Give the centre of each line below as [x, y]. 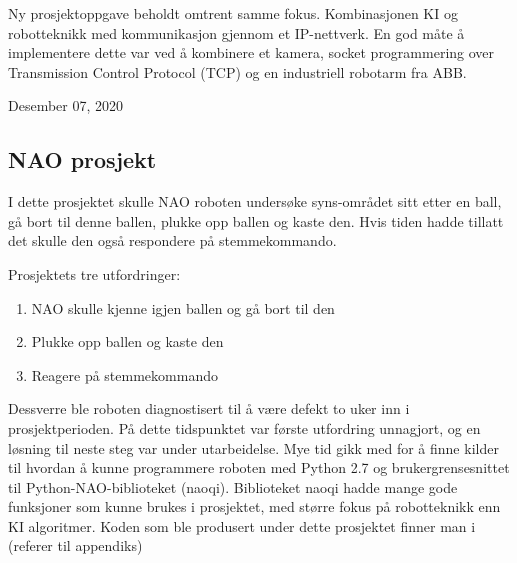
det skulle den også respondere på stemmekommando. [172, 240]
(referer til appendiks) [75, 545]
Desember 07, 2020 [66, 105]
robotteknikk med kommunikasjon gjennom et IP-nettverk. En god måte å [236, 32]
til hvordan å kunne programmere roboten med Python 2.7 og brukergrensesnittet [259, 467]
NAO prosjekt [82, 159]
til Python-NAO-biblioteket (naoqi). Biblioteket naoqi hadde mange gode [233, 486]
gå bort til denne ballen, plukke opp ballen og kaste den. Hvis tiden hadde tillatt [256, 220]
